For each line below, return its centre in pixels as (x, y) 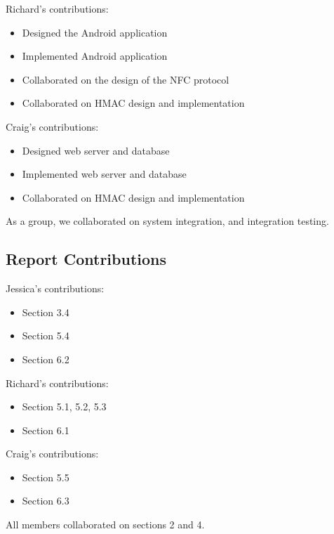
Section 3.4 (46, 312)
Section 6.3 (46, 501)
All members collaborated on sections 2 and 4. (105, 525)
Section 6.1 (46, 430)
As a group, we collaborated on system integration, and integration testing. (167, 221)
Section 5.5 (46, 477)
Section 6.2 (46, 359)
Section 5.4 (46, 336)
